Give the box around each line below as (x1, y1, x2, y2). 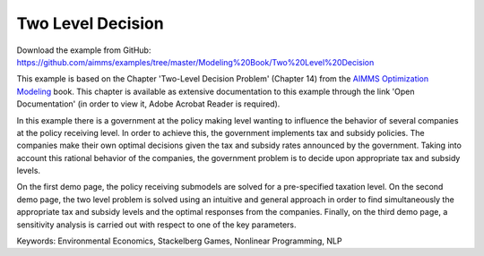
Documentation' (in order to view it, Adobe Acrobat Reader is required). (16, 98, 281, 109)
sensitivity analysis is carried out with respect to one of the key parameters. (16, 219, 297, 230)
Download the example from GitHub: (16, 45, 151, 55)
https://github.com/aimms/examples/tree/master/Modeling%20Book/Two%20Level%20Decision (16, 56, 375, 67)
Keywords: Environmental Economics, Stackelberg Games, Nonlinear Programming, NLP (16, 235, 342, 246)
